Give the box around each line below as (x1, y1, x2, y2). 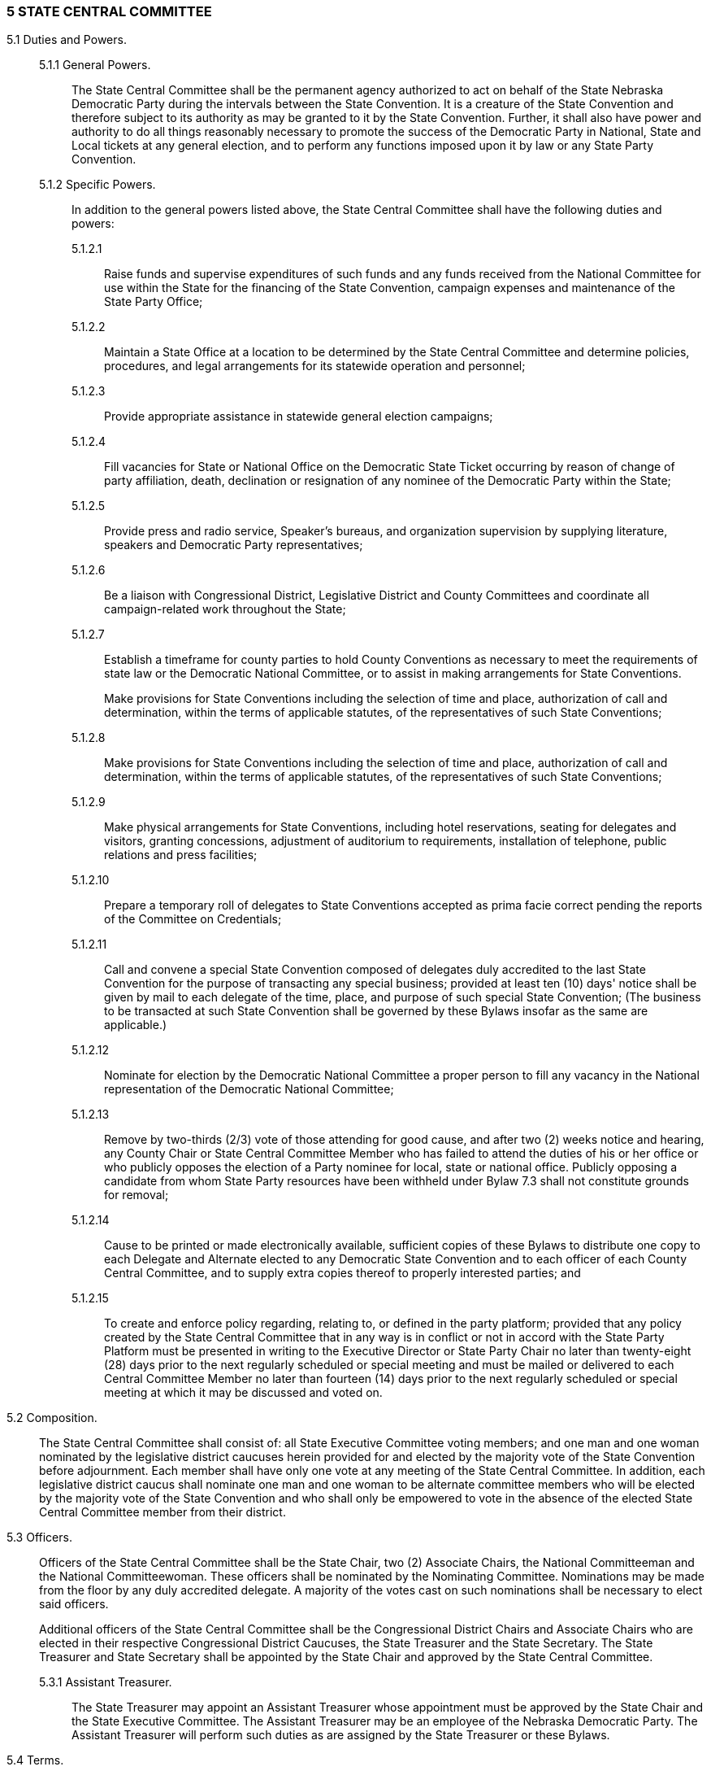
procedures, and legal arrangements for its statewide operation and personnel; (104, 359, 526, 373)
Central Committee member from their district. (39, 1505, 286, 1520)
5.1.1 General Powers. (39, 58, 151, 72)
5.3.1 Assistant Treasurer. (39, 1675, 172, 1690)
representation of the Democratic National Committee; (104, 1082, 394, 1097)
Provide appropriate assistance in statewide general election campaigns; (104, 409, 493, 424)
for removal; (104, 1188, 169, 1202)
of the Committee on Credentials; (104, 912, 282, 927)
